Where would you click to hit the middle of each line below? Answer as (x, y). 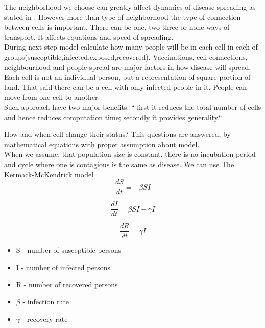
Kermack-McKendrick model (49, 174)
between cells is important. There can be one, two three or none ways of (117, 27)
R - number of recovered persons (67, 284)
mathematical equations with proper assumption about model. (102, 144)
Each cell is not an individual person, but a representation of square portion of (127, 77)
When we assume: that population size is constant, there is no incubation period (130, 154)
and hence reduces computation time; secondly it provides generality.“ (113, 117)
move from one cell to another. (52, 97)
